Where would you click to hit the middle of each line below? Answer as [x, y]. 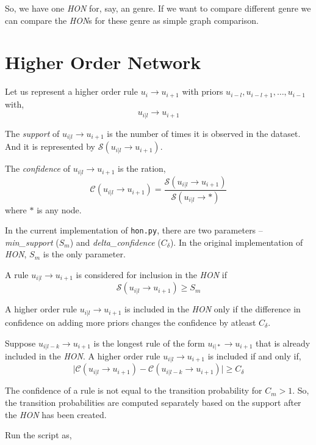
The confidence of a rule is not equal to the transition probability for [134, 390]
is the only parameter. [84, 254]
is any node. [59, 209]
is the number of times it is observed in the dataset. [204, 133]
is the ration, [142, 168]
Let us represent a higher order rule [71, 91]
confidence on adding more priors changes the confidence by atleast [131, 322]
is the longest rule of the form [149, 343]
